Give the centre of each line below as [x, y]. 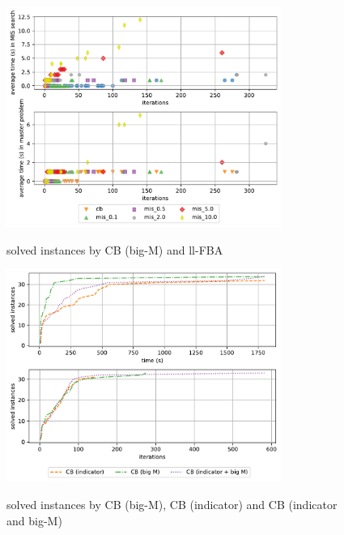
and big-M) [34, 520]
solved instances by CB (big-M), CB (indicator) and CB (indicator [172, 505]
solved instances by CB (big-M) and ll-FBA [115, 249]
